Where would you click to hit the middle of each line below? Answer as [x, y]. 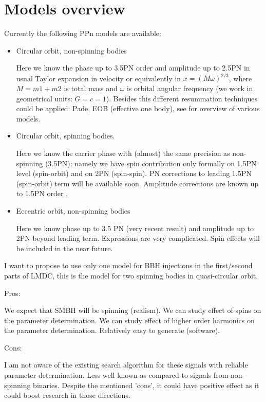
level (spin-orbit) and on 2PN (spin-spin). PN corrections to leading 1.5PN [134, 173]
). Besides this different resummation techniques [182, 98]
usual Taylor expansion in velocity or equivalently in [99, 78]
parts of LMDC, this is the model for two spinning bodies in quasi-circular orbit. [131, 275]
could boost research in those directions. [67, 395]
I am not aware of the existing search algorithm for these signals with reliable [126, 365]
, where [240, 78]
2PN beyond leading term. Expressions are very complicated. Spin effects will [138, 238]
